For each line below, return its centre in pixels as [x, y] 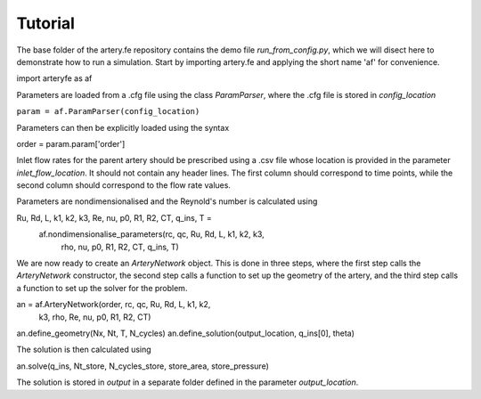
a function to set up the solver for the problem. [102, 288]
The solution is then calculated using [84, 350]
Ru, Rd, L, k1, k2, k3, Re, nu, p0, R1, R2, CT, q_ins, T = [114, 217]
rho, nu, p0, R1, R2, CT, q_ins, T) [120, 247]
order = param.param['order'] [71, 143]
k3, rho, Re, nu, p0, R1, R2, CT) [95, 317]
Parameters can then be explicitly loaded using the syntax [123, 127]
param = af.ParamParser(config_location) [108, 112]
